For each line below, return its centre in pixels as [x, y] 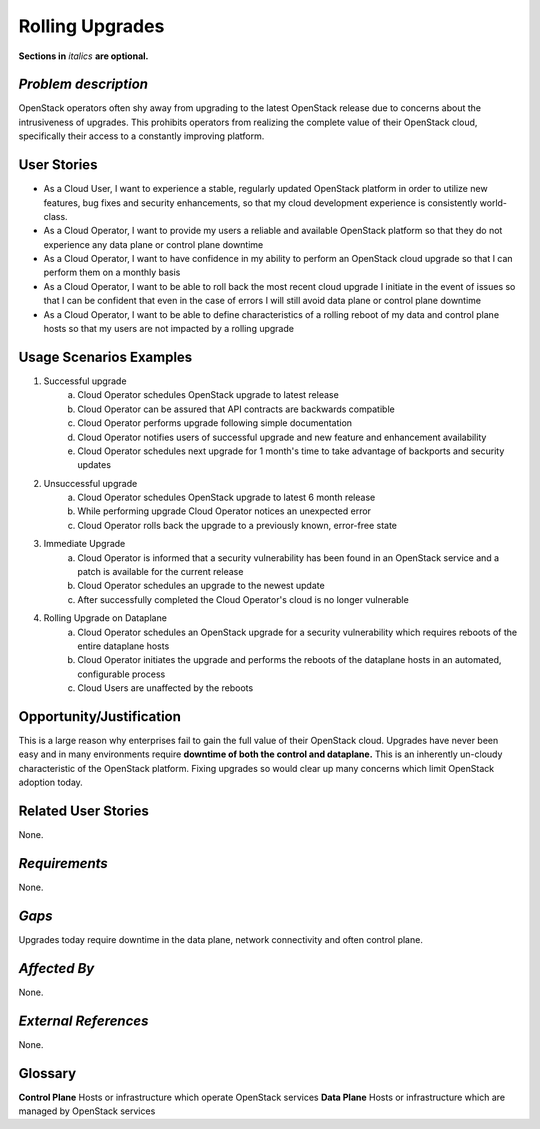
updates [94, 465]
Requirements [63, 863]
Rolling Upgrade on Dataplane [105, 618]
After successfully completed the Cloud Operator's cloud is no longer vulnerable [243, 599]
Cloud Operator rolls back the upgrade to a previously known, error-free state [237, 525]
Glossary [47, 1073]
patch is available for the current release [160, 572]
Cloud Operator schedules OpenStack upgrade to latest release [208, 395]
